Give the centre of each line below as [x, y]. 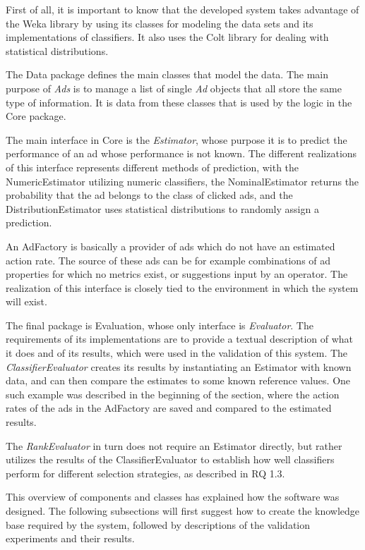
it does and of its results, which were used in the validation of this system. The [177, 353]
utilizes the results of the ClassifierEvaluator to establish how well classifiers [170, 459]
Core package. [36, 116]
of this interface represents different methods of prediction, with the [152, 167]
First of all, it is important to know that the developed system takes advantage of [182, 9]
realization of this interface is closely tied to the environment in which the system [182, 287]
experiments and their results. [70, 538]
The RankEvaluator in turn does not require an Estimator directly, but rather [174, 445]
